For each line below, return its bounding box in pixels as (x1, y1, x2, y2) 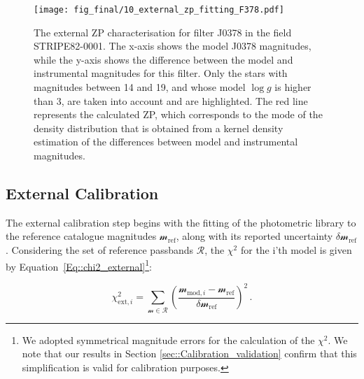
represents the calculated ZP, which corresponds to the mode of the (34, 107, 323, 122)
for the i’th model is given (240, 242, 352, 257)
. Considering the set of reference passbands (6, 242, 194, 257)
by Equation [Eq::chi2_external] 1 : (6, 257, 152, 273)
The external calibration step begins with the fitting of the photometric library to (6, 215, 356, 229)
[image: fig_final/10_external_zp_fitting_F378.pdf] (34, 5, 284, 15)
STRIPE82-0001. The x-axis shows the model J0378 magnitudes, (34, 38, 311, 53)
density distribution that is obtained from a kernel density (34, 120, 283, 135)
